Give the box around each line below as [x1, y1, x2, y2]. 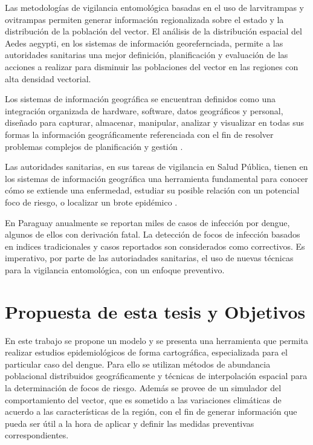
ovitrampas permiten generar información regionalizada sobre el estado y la [5, 13, 284, 25]
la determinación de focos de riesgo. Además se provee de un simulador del [5, 381, 282, 394]
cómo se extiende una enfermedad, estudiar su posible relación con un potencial [5, 184, 300, 197]
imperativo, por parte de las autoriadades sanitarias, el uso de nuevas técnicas [5, 252, 294, 264]
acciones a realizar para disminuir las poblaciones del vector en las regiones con [5, 60, 298, 73]
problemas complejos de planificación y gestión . [5, 140, 183, 152]
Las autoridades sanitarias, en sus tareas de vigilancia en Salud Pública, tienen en [5, 160, 308, 173]
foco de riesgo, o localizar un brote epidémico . [5, 195, 178, 208]
